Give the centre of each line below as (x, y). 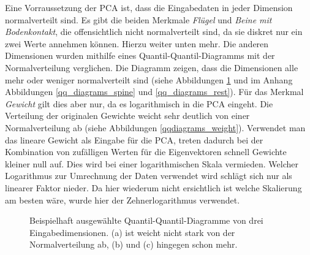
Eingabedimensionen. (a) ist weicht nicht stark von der (132, 232)
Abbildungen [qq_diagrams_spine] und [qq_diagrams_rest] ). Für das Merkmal (154, 92)
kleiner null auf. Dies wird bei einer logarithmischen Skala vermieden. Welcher (152, 163)
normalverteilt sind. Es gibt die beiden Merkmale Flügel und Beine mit (138, 19)
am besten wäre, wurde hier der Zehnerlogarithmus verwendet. (123, 200)
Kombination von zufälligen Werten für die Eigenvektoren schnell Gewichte (146, 152)
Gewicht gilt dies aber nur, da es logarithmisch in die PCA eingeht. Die (139, 103)
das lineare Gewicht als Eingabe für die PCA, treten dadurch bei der (134, 139)
